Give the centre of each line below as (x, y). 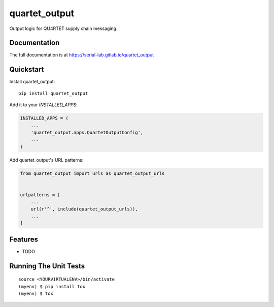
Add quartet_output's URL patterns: (46, 160)
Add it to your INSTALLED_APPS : (44, 105)
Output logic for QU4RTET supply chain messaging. (63, 28)
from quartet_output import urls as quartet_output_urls (92, 173)
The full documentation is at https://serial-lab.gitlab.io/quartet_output (82, 55)
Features (24, 239)
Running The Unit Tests (47, 266)
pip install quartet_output (53, 93)
